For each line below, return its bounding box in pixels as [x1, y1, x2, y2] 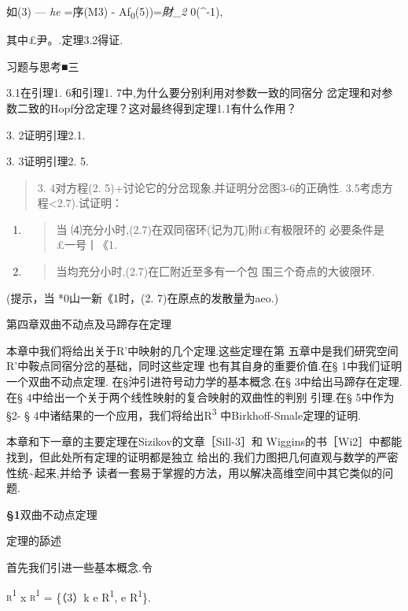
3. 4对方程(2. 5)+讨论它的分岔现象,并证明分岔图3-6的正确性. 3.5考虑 [37, 179, 382, 195]
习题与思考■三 [6, 57, 79, 74]
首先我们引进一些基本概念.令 [6, 559, 153, 576]
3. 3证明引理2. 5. [6, 153, 89, 169]
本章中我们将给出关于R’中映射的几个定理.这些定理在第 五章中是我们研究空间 [6, 342, 399, 358]
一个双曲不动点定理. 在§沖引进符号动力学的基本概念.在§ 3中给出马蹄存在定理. [6, 373, 402, 390]
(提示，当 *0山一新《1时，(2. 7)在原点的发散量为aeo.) [6, 289, 279, 305]
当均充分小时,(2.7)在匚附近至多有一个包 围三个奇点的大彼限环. [56, 263, 375, 280]
